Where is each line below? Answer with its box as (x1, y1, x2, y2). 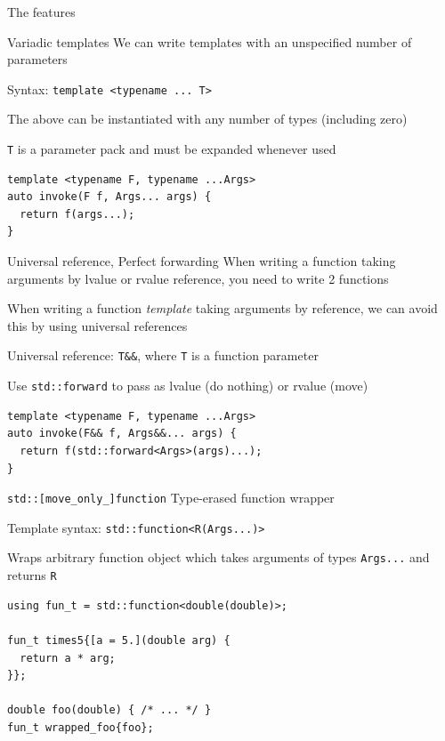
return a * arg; (20, 651, 116, 664)
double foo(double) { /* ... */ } (7, 704, 212, 717)
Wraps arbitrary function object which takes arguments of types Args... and (7, 548, 430, 567)
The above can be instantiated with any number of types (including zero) (7, 109, 408, 128)
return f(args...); (20, 207, 135, 221)
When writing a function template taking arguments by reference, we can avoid (7, 299, 438, 318)
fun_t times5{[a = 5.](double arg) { (7, 633, 231, 647)
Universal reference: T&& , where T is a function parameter (7, 346, 319, 365)
